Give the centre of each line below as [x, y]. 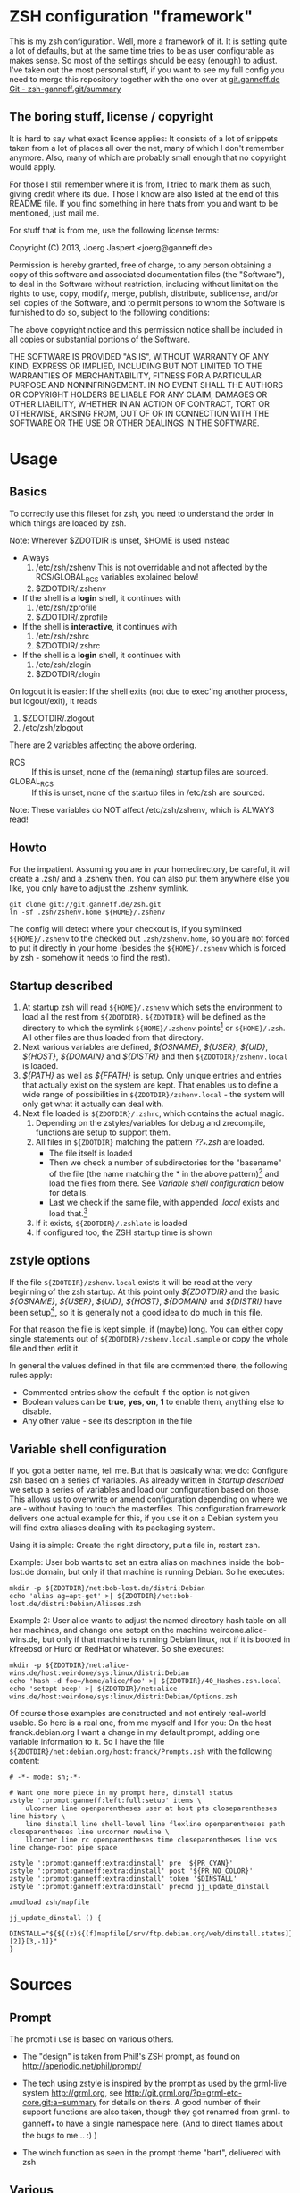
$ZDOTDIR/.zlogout [58, 718]
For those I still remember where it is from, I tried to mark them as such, [141, 184]
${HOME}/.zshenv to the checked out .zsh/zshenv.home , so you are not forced [150, 939]
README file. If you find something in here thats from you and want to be [144, 203]
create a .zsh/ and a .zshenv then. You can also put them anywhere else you [150, 879]
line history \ [37, 1816]
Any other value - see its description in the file [107, 1421]
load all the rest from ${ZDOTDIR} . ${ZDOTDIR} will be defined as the [144, 1016]
